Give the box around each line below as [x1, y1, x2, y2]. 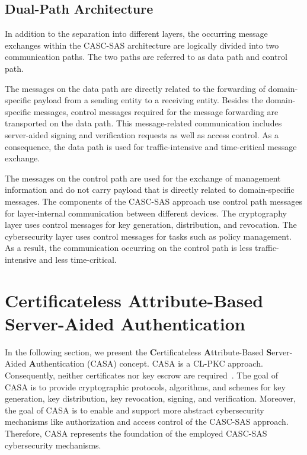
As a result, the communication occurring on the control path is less [5, 241, 252, 254]
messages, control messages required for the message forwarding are [33, 105, 279, 117]
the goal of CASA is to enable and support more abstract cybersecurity [5, 403, 264, 416]
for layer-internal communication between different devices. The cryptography [5, 206, 287, 219]
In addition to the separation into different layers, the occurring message [5, 27, 268, 40]
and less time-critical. [39, 253, 117, 265]
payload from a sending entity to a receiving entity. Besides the [33, 94, 263, 106]
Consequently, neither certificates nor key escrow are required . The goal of [5, 368, 278, 381]
